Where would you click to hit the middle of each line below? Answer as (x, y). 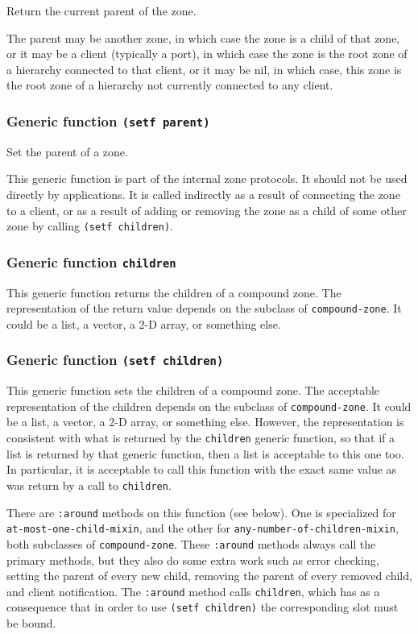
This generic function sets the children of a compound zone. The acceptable (193, 390)
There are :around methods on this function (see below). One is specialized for (201, 512)
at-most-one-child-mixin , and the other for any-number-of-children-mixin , (203, 528)
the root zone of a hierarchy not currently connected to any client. (170, 85)
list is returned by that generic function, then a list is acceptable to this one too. (205, 453)
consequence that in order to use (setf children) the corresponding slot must (203, 607)
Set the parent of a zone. (67, 151)
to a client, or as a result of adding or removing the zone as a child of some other (207, 210)
